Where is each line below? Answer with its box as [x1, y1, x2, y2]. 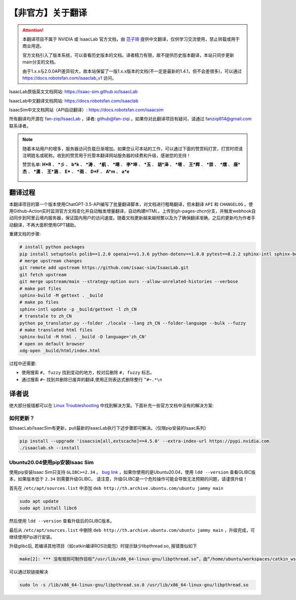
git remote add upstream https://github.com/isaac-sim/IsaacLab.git [19, 265, 189, 271]
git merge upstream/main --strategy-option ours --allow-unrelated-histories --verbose [19, 279, 238, 284]
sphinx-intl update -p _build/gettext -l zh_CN [19, 306, 137, 312]
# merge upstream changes [19, 258, 82, 264]
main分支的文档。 [22, 59, 59, 65]
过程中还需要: [9, 360, 37, 366]
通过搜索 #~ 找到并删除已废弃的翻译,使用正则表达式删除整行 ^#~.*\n [21, 376, 162, 382]
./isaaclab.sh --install [19, 445, 80, 451]
